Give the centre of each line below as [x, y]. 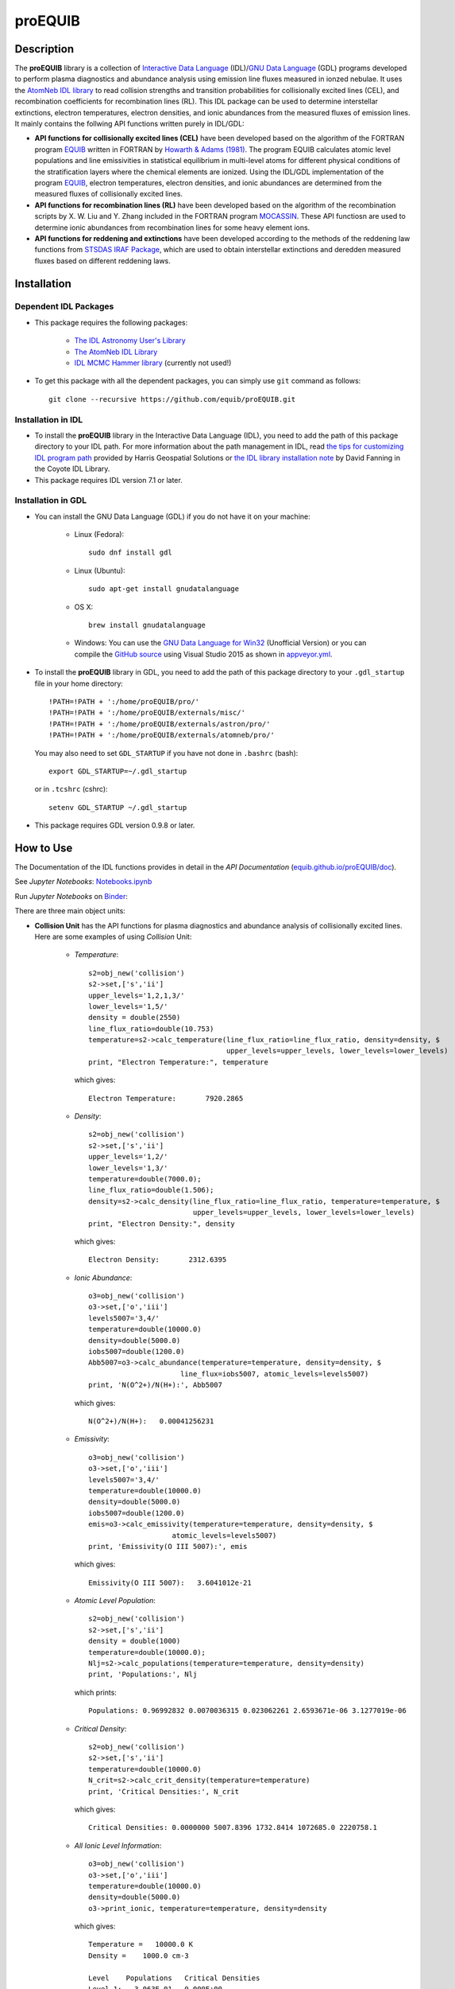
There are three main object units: [70, 911]
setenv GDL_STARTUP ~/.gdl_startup [118, 807]
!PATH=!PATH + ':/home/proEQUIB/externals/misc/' [147, 713]
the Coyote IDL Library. [72, 469]
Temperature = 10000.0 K [141, 1944]
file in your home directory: [79, 683]
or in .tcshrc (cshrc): [71, 789]
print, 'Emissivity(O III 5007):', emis [168, 1546]
